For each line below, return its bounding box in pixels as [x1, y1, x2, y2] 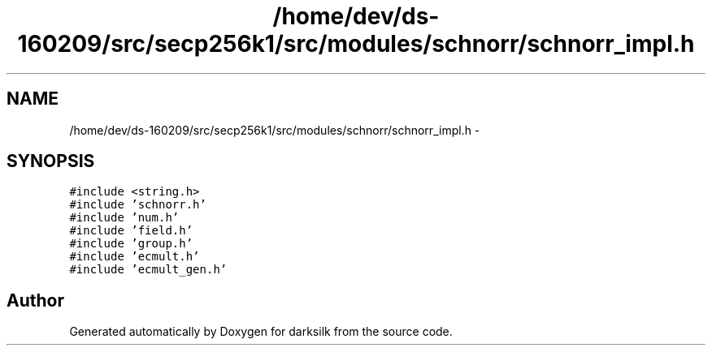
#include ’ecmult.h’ [69, 250, 200, 264]
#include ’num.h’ [69, 211, 180, 225]
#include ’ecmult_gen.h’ [69, 263, 228, 277]
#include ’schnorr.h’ [69, 198, 206, 212]
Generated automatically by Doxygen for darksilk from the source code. [69, 324, 453, 339]
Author [7, 290, 64, 311]
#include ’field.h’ [69, 224, 193, 238]
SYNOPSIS [7, 151, 95, 172]
